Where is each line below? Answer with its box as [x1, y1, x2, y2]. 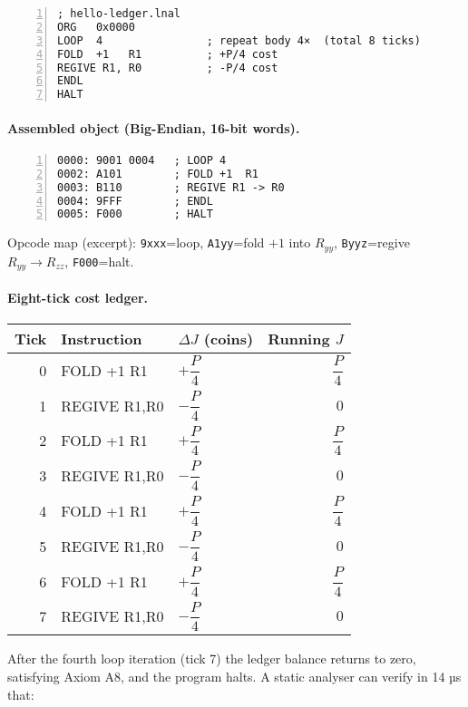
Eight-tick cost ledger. [7, 287, 149, 306]
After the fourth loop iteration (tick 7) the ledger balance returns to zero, [7, 649, 416, 668]
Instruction [61, 328, 142, 349]
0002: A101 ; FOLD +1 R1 [57, 167, 258, 180]
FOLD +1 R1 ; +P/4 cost [57, 47, 278, 61]
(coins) [203, 328, 254, 349]
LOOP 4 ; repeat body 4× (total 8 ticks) [57, 34, 421, 47]
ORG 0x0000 [57, 20, 135, 34]
